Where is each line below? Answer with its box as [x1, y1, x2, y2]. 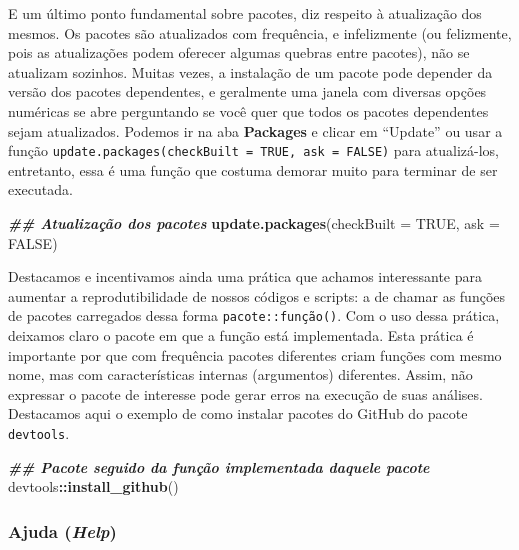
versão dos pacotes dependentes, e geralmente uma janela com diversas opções [8, 81, 487, 102]
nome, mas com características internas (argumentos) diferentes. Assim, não [8, 364, 473, 385]
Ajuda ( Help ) [8, 518, 117, 543]
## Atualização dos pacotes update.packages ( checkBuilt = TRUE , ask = [8, 213, 500, 233]
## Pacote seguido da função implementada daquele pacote [8, 456, 430, 477]
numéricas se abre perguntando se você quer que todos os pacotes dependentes [8, 100, 489, 121]
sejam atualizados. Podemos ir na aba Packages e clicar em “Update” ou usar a [8, 120, 503, 141]
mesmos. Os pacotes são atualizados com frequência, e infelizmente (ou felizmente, [8, 22, 512, 43]
